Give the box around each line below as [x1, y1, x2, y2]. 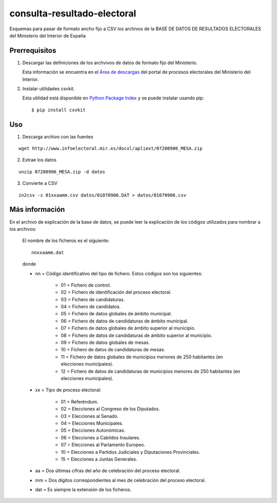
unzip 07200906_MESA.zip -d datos [18, 169, 105, 174]
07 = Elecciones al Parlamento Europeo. [61, 441, 146, 448]
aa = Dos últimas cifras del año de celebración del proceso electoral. [35, 468, 181, 474]
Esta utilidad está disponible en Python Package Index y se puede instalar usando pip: [22, 95, 205, 101]
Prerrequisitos [9, 46, 56, 55]
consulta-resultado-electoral [9, 8, 136, 19]
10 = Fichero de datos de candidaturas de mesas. [61, 347, 165, 353]
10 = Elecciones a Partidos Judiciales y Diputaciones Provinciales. [61, 449, 200, 455]
